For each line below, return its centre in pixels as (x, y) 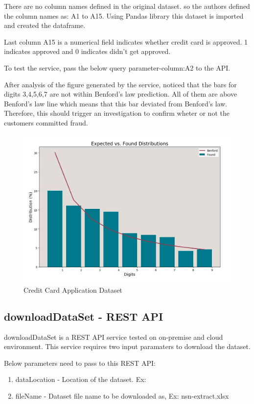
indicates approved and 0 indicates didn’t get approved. (87, 51)
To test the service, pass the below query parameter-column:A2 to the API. (117, 67)
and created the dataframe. (45, 25)
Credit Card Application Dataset (73, 290)
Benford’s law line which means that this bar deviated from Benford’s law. (116, 103)
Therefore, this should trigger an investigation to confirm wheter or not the (117, 113)
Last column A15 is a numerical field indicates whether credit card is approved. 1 (126, 41)
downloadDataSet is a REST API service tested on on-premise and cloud (114, 337)
